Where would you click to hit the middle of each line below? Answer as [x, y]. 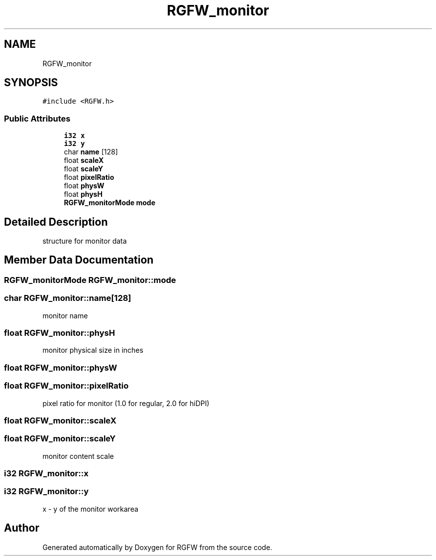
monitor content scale [78, 456]
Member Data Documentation [79, 260]
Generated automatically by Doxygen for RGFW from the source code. [157, 547]
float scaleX [84, 160]
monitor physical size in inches [93, 350]
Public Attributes [37, 118]
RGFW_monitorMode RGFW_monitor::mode [90, 280]
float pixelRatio [89, 177]
